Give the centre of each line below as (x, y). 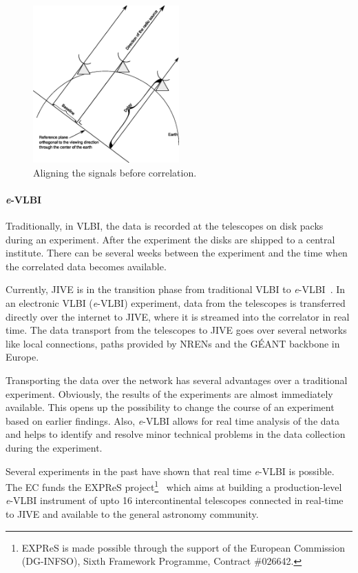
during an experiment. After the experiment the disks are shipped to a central (170, 239)
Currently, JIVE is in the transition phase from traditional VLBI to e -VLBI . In (176, 289)
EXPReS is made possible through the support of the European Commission (183, 547)
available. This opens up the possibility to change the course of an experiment (170, 407)
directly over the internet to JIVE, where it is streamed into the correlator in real (178, 316)
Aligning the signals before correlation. (115, 172)
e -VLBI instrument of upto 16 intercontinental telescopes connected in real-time (175, 500)
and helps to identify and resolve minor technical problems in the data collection (176, 434)
